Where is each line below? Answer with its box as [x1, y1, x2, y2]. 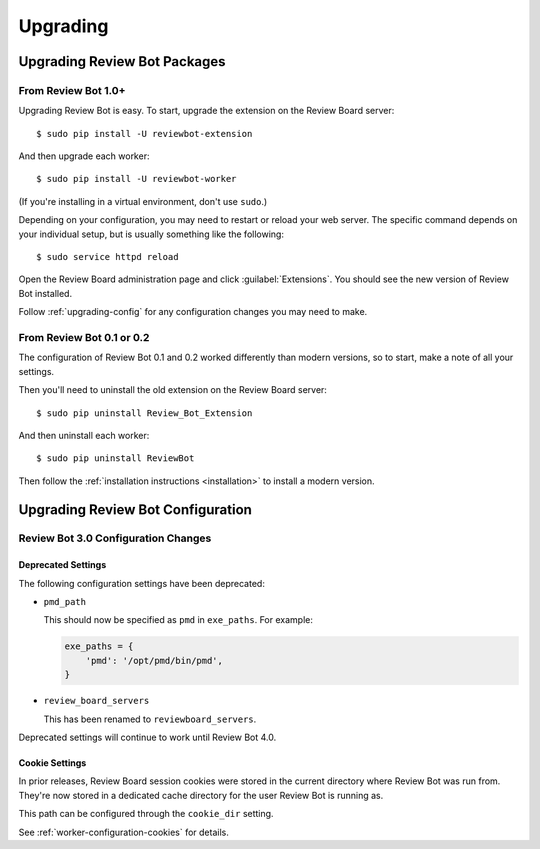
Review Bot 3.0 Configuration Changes [18, 531, 212, 545]
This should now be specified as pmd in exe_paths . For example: [43, 614, 314, 626]
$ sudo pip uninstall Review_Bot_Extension [36, 407, 253, 419]
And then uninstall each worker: [18, 429, 150, 441]
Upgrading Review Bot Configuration [18, 501, 252, 518]
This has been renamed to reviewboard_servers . [43, 713, 257, 725]
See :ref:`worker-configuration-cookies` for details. [18, 826, 229, 838]
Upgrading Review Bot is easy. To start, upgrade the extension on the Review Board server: [18, 105, 395, 117]
